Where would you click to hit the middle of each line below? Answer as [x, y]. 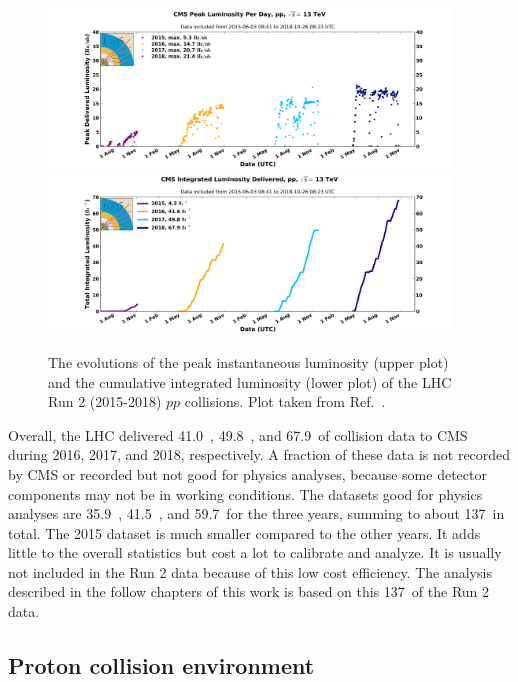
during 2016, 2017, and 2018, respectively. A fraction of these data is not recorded [259, 454]
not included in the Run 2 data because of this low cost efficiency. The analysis [250, 571]
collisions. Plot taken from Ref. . [285, 401]
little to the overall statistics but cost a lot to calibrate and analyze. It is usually [255, 552]
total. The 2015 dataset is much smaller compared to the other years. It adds [244, 532]
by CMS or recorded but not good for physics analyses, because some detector [247, 473]
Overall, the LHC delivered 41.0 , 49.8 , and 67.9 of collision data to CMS [238, 434]
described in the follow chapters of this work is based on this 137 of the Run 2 [249, 591]
